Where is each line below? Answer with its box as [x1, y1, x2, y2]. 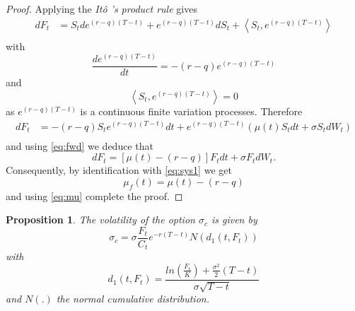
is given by [211, 212, 257, 227]
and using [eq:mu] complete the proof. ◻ [6, 188, 183, 203]
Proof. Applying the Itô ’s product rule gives [6, 1, 197, 16]
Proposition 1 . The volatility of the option [6, 212, 195, 227]
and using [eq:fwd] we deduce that [6, 138, 153, 153]
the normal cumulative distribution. [56, 291, 209, 306]
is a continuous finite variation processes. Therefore [80, 103, 303, 118]
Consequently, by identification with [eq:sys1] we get [6, 163, 232, 177]
